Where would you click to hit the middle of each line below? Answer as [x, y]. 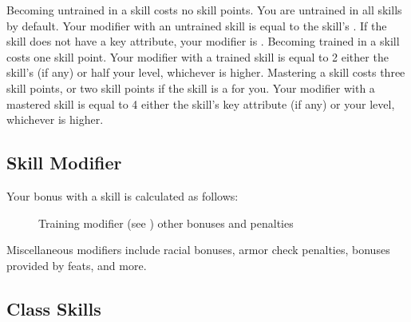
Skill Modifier [64, 163]
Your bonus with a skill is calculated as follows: [123, 195]
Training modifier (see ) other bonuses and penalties [166, 223]
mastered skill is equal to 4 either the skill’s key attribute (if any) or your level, [201, 103]
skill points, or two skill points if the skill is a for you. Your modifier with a [191, 87]
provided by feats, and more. [77, 265]
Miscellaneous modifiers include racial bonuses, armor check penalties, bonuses [198, 250]
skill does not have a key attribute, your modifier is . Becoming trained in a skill [203, 41]
